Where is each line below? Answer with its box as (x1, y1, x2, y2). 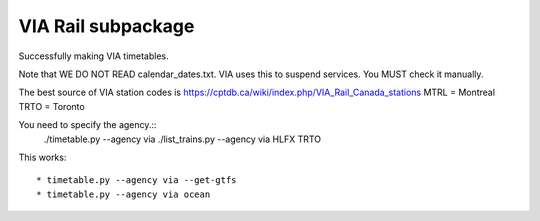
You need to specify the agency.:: (18, 119, 157, 131)
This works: (18, 151, 67, 163)
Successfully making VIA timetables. (18, 50, 169, 62)
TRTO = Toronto (18, 100, 85, 112)
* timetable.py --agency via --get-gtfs (36, 175, 237, 186)
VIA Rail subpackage (18, 15, 195, 37)
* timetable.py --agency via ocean (36, 188, 211, 200)
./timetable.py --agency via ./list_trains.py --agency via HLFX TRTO (43, 133, 322, 145)
